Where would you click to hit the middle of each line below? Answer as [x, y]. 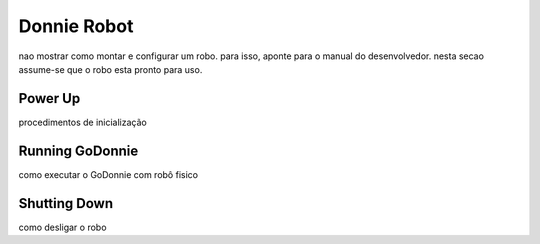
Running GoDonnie [78, 150]
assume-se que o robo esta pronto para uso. [110, 69]
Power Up [49, 98]
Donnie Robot [76, 26]
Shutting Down [66, 203]
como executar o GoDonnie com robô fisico [108, 174]
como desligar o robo [62, 227]
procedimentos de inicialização [82, 122]
